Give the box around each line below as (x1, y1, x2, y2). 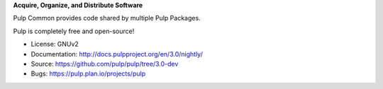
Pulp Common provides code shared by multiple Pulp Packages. (13, 14, 201, 23)
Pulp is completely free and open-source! (13, 27, 135, 35)
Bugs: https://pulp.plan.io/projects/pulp (30, 69, 145, 78)
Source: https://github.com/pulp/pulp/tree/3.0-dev (30, 59, 179, 68)
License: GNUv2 (30, 40, 79, 49)
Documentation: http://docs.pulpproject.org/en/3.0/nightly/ (30, 49, 204, 58)
